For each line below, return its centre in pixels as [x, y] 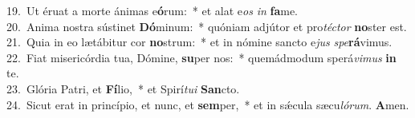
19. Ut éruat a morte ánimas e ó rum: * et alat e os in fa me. [153, 10]
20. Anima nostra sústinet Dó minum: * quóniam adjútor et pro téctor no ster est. [207, 26]
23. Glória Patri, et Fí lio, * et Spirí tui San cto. [123, 88]
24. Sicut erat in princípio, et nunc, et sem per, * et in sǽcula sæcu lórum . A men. [208, 104]
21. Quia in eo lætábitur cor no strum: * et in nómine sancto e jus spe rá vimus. [199, 42]
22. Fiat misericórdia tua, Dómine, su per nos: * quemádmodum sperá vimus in [201, 57]
